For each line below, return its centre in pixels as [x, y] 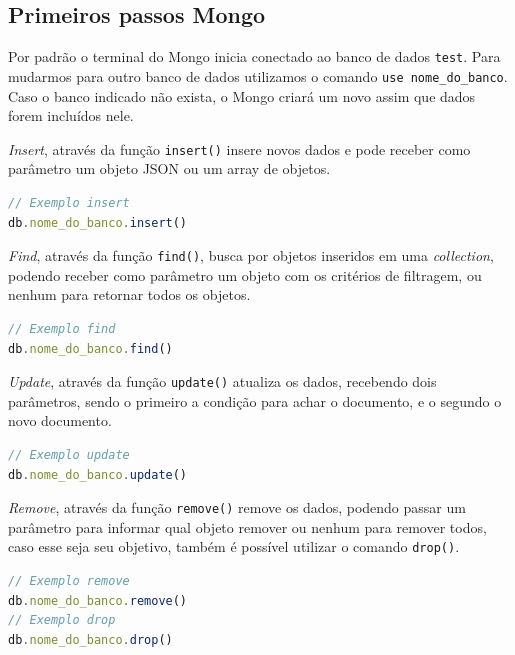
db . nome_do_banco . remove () [98, 600]
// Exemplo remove [69, 581]
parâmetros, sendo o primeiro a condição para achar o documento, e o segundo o [255, 400]
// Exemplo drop [62, 620]
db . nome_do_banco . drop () [90, 639]
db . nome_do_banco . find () [90, 348]
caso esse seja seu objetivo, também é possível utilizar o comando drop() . [234, 546]
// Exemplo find [62, 328]
